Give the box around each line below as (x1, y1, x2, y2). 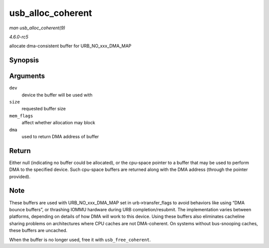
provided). (9, 173, 31, 179)
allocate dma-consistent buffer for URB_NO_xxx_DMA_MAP (9, 43, 132, 49)
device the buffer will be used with (21, 92, 93, 98)
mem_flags (9, 113, 33, 119)
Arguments (9, 72, 45, 81)
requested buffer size (21, 106, 66, 112)
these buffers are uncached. (9, 228, 68, 234)
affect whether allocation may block (21, 120, 96, 126)
